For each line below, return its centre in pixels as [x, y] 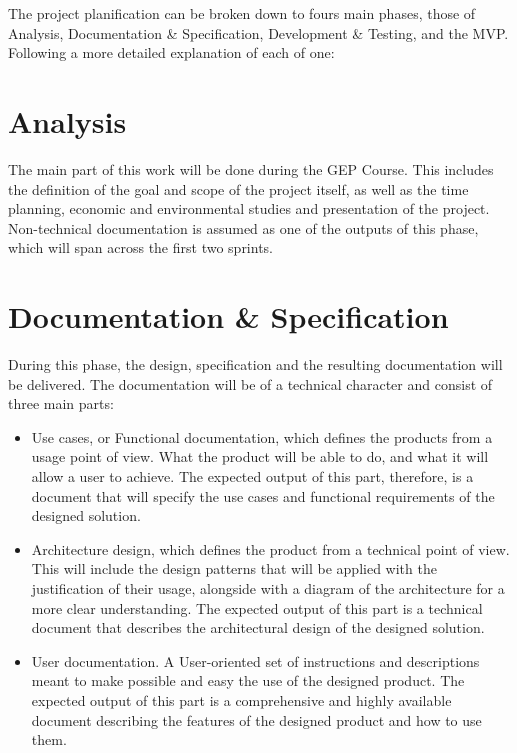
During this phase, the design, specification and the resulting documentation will [255, 364]
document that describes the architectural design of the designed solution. [258, 627]
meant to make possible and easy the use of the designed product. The [248, 680]
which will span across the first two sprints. [141, 247]
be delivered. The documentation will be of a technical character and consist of [250, 383]
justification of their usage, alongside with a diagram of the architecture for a [268, 587]
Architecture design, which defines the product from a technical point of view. [270, 548]
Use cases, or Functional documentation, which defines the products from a [262, 436]
